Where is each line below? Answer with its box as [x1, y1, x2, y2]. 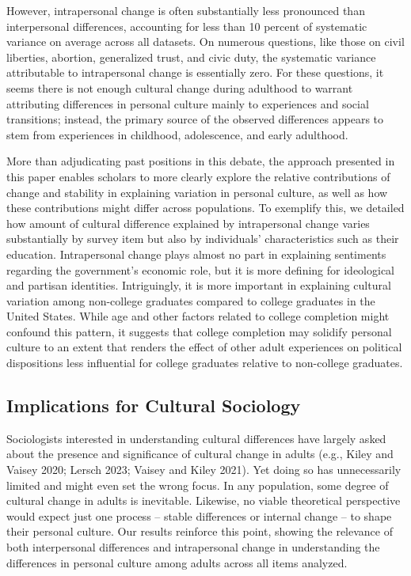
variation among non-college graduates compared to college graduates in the [6, 292, 375, 309]
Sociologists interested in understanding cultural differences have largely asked [6, 430, 386, 446]
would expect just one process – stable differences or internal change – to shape [6, 507, 392, 524]
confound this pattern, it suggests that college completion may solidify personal [6, 323, 392, 339]
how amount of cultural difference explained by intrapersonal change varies [6, 214, 370, 231]
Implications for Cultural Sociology [6, 393, 301, 418]
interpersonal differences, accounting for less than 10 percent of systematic [6, 17, 367, 34]
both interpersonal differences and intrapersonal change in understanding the [6, 539, 380, 555]
